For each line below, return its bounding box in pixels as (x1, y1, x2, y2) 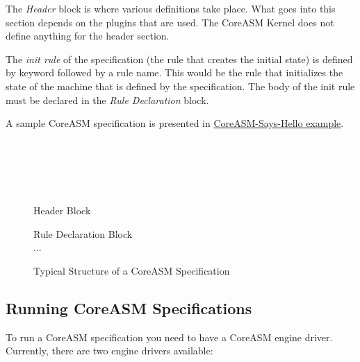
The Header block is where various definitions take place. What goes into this (6, 1, 336, 15)
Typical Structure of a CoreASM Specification (33, 263, 230, 277)
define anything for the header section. (6, 28, 170, 43)
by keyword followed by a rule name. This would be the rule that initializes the (6, 65, 343, 80)
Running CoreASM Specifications (6, 297, 252, 318)
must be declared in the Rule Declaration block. (6, 92, 209, 107)
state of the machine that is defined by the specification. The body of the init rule (6, 78, 355, 93)
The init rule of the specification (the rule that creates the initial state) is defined (6, 51, 353, 66)
